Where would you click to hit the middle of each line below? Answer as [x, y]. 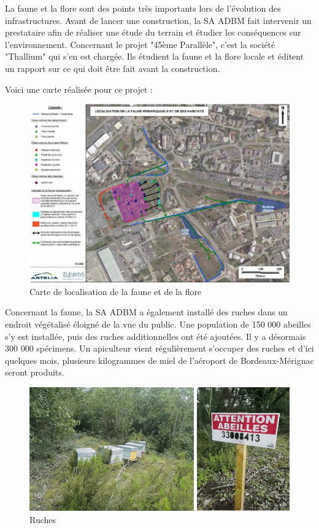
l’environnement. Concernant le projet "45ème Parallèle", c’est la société [140, 44]
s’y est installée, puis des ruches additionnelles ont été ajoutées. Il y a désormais [156, 336]
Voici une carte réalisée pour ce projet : [79, 89]
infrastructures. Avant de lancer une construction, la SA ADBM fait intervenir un [158, 20]
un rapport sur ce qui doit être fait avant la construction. [113, 68]
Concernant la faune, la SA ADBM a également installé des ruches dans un [146, 312]
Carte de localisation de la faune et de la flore [116, 291]
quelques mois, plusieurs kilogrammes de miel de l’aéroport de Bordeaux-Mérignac [159, 360]
